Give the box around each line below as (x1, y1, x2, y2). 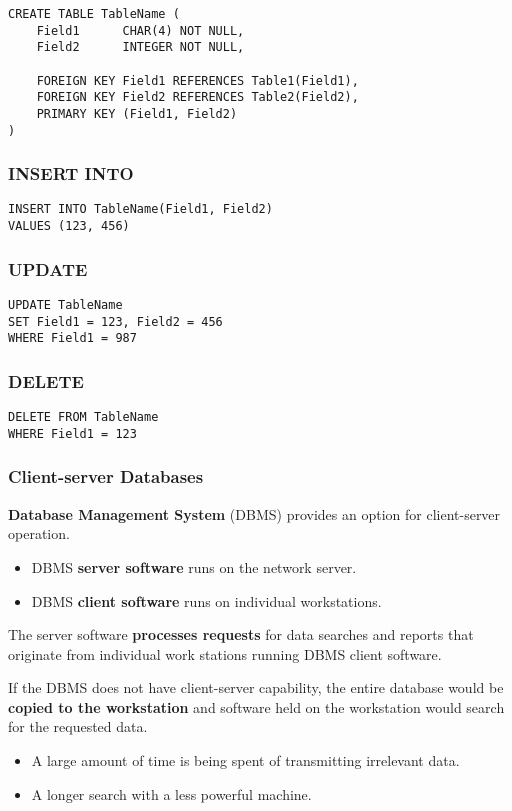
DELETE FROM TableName (8, 410, 159, 425)
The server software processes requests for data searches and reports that (8, 624, 474, 645)
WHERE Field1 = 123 (8, 426, 137, 441)
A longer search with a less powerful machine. (31, 783, 312, 804)
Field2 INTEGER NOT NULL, (36, 40, 245, 55)
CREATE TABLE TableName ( (8, 7, 180, 21)
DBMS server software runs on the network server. (31, 556, 357, 577)
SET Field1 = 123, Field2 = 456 (8, 314, 223, 329)
